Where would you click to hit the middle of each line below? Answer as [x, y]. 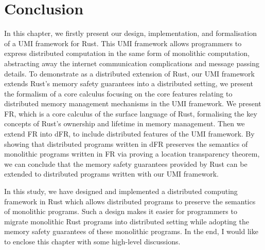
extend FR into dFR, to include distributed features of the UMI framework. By [129, 134]
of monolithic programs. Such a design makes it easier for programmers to [121, 211]
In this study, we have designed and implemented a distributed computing [121, 191]
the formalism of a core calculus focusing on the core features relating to [118, 93]
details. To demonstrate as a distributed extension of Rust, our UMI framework [129, 73]
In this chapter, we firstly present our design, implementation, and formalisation [130, 33]
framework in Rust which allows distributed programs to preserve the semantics [130, 201]
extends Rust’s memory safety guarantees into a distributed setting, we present [129, 83]
